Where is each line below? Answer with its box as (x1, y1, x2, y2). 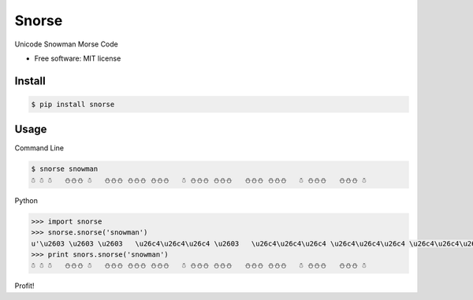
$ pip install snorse (31, 99, 115, 109)
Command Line (14, 143, 65, 153)
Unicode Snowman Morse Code (14, 39, 118, 49)
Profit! (14, 281, 35, 291)
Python (14, 195, 39, 205)
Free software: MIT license (34, 54, 121, 63)
